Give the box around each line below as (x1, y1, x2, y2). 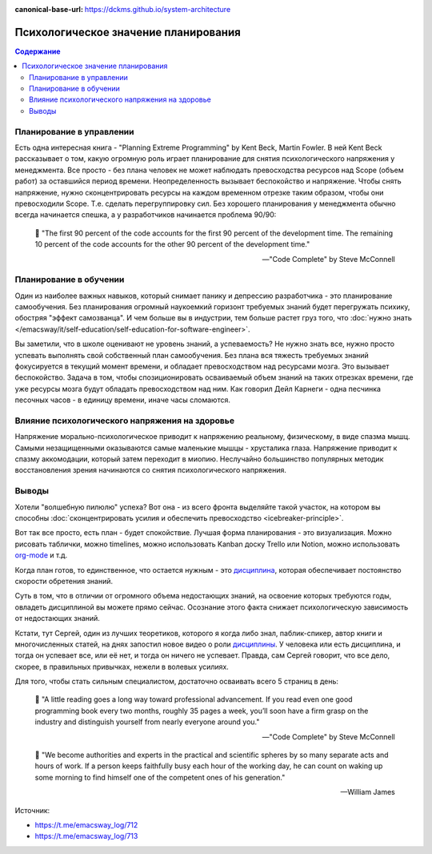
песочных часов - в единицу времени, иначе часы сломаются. (14, 395, 231, 405)
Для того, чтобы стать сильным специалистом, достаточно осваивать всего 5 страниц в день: (14, 677, 339, 687)
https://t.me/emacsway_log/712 (34, 820, 138, 829)
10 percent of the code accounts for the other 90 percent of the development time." (34, 240, 310, 249)
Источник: (14, 805, 50, 815)
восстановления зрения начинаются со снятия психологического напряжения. (14, 465, 287, 475)
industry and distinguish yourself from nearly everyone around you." (34, 717, 260, 727)
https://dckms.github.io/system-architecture (84, 5, 231, 14)
